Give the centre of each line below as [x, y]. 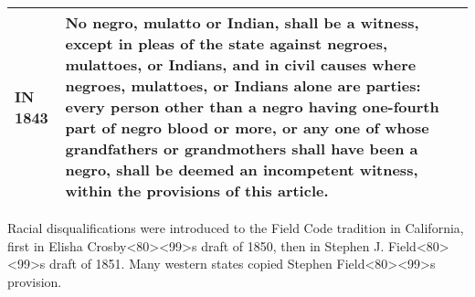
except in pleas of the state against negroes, [227, 43]
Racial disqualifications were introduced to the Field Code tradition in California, [236, 228]
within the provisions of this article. [197, 191]
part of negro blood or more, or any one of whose [247, 127]
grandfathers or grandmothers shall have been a [242, 148]
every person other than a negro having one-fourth [252, 106]
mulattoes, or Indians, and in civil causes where [241, 64]
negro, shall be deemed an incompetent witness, [242, 170]
